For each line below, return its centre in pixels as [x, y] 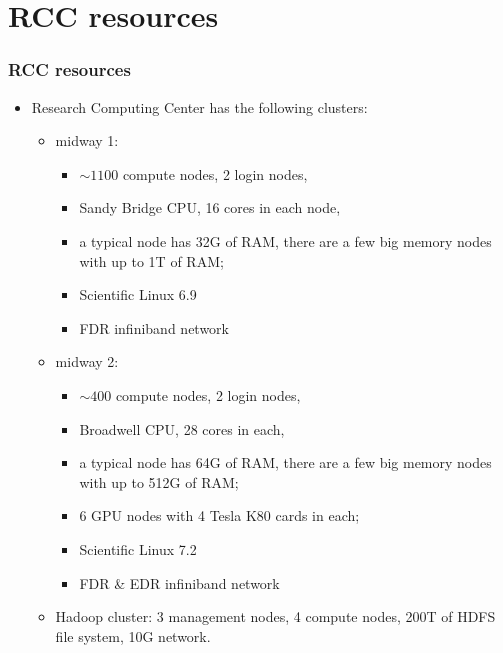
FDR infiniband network [154, 327]
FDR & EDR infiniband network [179, 582]
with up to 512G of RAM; [159, 481]
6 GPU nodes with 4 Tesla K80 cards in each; [219, 515]
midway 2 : [87, 361]
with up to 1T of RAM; [151, 260]
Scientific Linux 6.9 [138, 294]
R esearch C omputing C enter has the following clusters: [199, 106]
